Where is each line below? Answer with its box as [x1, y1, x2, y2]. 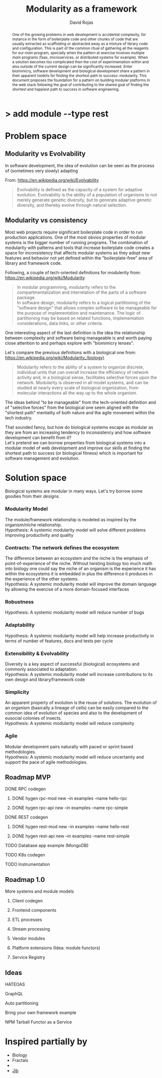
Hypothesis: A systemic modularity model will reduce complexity [5, 721, 134, 726]
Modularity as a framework [26, 3, 137, 15]
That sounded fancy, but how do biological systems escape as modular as [5, 424, 154, 430]
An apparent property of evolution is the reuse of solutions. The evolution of [5, 700, 157, 706]
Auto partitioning [5, 1000, 39, 1006]
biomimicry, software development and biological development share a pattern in [12, 68, 150, 73]
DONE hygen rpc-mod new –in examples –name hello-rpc [12, 795, 128, 801]
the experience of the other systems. [5, 576, 79, 582]
